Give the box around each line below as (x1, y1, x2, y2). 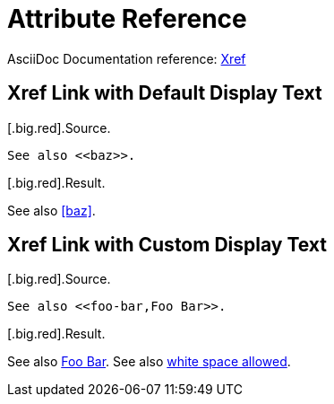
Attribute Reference (7, 4, 247, 34)
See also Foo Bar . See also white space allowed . (7, 354, 291, 370)
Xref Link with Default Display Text (7, 82, 322, 105)
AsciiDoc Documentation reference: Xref (7, 50, 246, 66)
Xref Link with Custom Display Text (7, 233, 328, 257)
